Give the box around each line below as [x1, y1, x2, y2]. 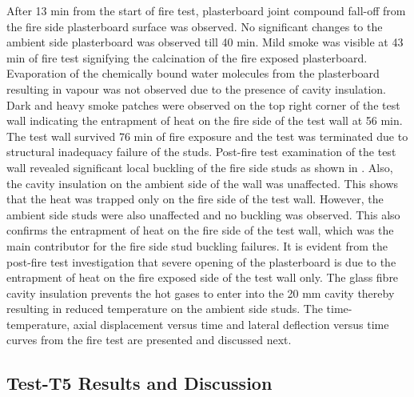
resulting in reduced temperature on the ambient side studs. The [6, 300, 323, 317]
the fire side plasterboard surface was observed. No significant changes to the [6, 18, 383, 34]
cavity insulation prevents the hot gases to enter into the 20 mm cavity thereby [6, 284, 395, 301]
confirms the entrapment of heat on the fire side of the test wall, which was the [6, 222, 394, 239]
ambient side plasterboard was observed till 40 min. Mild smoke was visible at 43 [6, 34, 404, 50]
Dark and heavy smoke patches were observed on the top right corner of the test [6, 96, 400, 113]
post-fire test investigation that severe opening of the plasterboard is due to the [6, 253, 396, 270]
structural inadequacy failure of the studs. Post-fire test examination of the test [6, 143, 396, 160]
